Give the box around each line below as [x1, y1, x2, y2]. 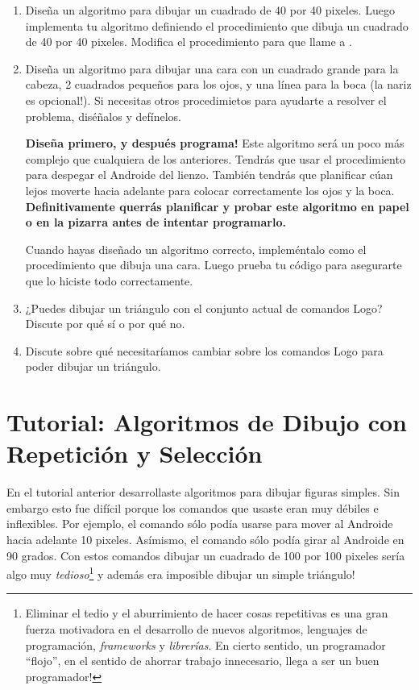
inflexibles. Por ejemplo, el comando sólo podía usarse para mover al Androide [6, 515, 393, 532]
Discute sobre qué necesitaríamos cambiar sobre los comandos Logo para [25, 342, 384, 359]
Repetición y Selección [6, 437, 263, 470]
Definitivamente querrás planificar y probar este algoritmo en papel [25, 197, 409, 214]
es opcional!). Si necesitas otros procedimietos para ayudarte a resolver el [25, 91, 387, 108]
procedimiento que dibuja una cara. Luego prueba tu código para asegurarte [25, 256, 402, 273]
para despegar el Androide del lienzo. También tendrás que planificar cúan [25, 166, 393, 183]
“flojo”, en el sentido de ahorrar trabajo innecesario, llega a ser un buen [25, 652, 380, 669]
